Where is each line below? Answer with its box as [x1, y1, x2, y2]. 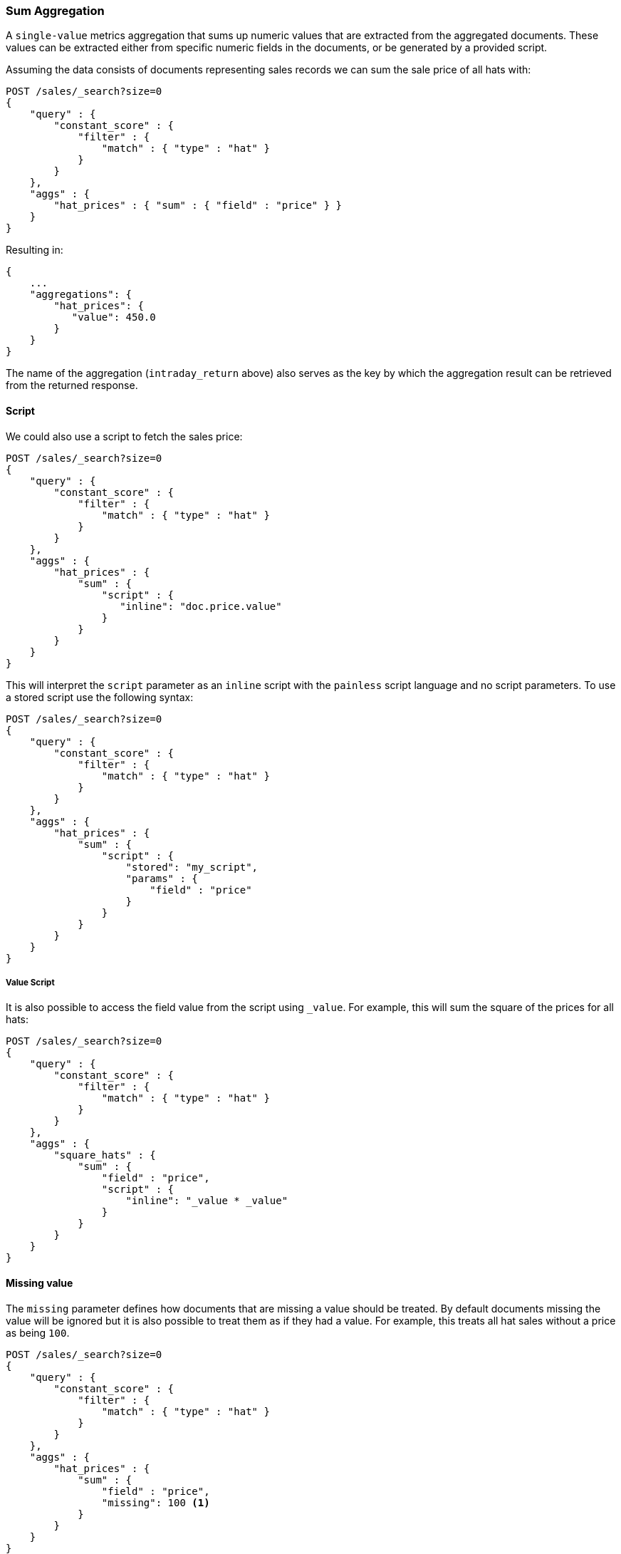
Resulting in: [6, 244, 63, 257]
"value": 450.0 [71, 311, 156, 323]
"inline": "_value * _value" [125, 1195, 288, 1207]
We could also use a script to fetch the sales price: [6, 430, 243, 442]
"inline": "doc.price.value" [120, 600, 282, 612]
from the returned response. [6, 379, 138, 392]
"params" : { [125, 872, 198, 884]
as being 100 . [6, 1326, 70, 1339]
